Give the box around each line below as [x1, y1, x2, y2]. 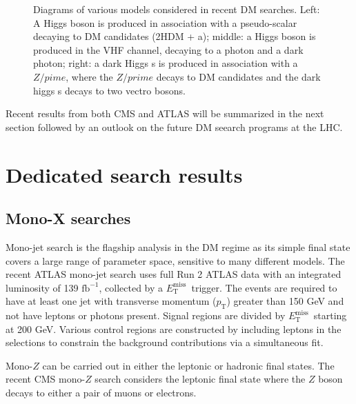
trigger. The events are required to [191, 280, 337, 294]
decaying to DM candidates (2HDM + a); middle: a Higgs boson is [33, 29, 316, 43]
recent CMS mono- [6, 372, 86, 386]
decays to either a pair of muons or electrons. [6, 385, 197, 400]
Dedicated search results [6, 160, 243, 188]
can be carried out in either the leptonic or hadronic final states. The [42, 358, 335, 372]
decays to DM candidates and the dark [156, 69, 321, 83]
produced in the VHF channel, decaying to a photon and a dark [33, 42, 304, 57]
